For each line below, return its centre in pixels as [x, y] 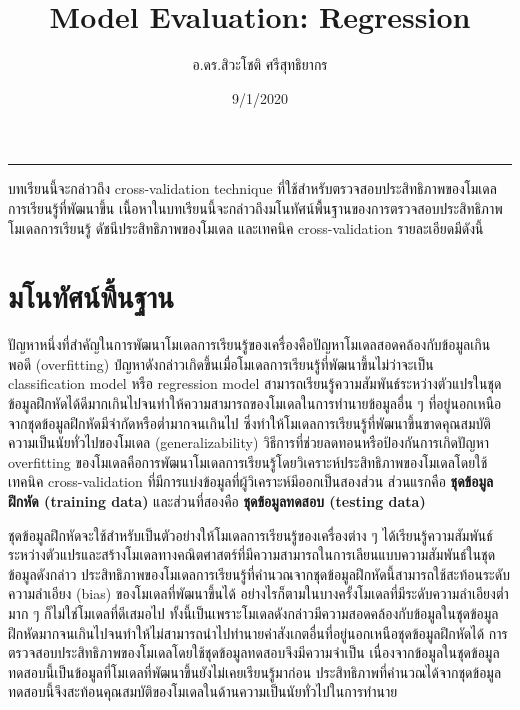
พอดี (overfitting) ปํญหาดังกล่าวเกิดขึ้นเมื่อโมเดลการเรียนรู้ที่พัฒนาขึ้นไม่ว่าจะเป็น [221, 363]
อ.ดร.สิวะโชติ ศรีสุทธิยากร [260, 64]
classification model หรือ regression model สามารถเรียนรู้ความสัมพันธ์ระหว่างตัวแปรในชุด [255, 383]
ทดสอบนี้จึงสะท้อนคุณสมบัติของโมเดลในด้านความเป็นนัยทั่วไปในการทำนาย [203, 691]
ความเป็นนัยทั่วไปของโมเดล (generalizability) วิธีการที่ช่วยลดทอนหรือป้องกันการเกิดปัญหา [249, 442]
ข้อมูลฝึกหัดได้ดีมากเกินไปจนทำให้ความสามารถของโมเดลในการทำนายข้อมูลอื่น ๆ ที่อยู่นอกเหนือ [255, 403]
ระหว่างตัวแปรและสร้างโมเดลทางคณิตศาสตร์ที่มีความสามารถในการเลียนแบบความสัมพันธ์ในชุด [252, 554]
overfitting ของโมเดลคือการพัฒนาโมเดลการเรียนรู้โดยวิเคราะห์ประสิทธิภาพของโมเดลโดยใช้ [248, 461]
